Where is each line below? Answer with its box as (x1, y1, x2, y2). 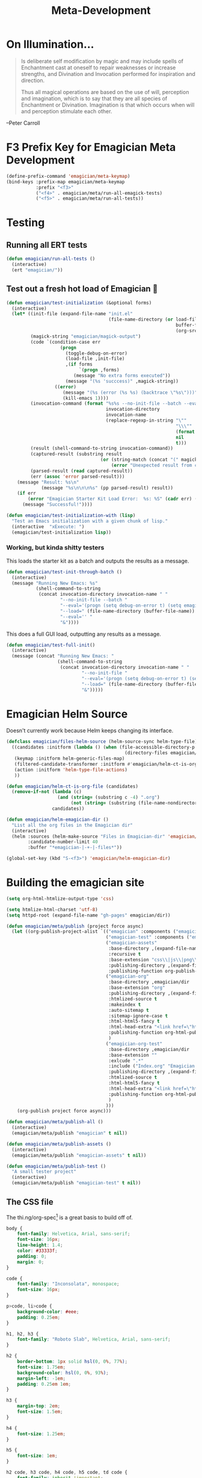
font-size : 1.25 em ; (17, 1430, 66, 1437)
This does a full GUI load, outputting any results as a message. (6, 630, 161, 637)
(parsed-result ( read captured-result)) (30, 468, 133, 474)
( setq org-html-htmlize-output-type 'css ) (6, 895, 114, 902)
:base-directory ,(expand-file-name (108, 946, 200, 952)
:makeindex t (108, 1002, 141, 1008)
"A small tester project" (11, 1169, 77, 1175)
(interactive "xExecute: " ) (11, 523, 85, 529)
